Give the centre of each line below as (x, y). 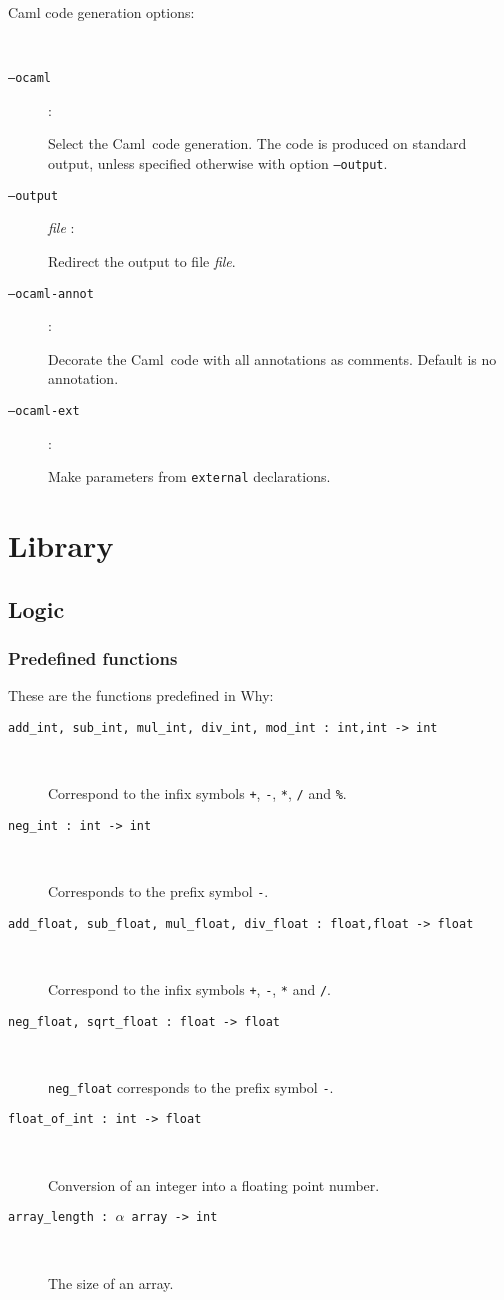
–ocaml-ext (44, 410)
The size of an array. (111, 1282)
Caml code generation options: (101, 12)
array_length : (58, 1217)
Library (61, 545)
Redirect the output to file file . (142, 260)
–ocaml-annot (51, 293)
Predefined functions (93, 657)
